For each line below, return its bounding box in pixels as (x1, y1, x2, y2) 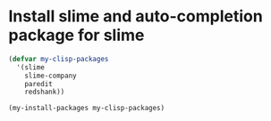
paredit (24, 79, 53, 88)
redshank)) (24, 87, 65, 97)
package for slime (8, 25, 145, 45)
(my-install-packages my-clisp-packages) (8, 104, 165, 113)
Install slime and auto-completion (8, 6, 263, 27)
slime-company (24, 71, 77, 80)
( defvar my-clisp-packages (8, 54, 109, 63)
